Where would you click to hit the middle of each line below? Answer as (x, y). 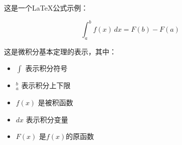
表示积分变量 (47, 119)
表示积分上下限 (46, 85)
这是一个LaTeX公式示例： (46, 8)
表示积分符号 (46, 68)
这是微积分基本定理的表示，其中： (60, 51)
